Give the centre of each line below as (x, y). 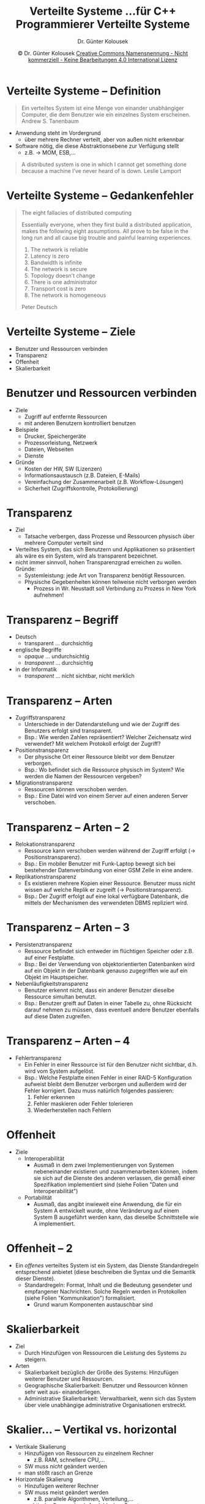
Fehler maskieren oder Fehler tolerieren (83, 1104)
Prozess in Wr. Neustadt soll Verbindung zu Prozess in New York (115, 589)
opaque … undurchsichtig (57, 656)
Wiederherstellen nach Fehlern (72, 1110)
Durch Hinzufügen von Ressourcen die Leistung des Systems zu (105, 1352)
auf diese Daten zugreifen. (58, 1016)
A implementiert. (54, 1224)
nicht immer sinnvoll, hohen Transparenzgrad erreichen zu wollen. (99, 562)
